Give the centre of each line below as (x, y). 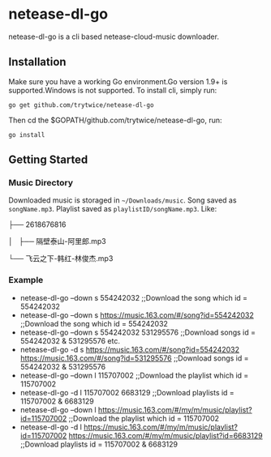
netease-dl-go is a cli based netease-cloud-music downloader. (114, 36)
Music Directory (41, 183)
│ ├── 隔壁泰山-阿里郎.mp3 (58, 241)
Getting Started (48, 160)
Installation (37, 62)
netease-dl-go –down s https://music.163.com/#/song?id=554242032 (137, 315)
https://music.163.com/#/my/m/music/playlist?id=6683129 (166, 435)
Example (26, 280)
